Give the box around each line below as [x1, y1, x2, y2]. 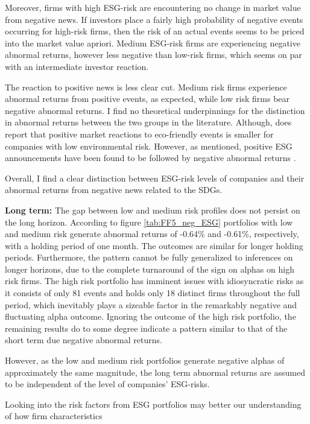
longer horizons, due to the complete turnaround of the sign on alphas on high [5, 262, 294, 275]
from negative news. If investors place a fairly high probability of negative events [5, 13, 303, 25]
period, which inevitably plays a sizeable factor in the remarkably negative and [5, 298, 297, 311]
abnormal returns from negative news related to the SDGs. [5, 183, 223, 196]
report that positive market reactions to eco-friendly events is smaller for [5, 127, 274, 140]
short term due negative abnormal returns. [5, 334, 162, 346]
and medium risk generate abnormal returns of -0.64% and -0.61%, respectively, [5, 227, 299, 240]
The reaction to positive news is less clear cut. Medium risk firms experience [5, 80, 287, 93]
